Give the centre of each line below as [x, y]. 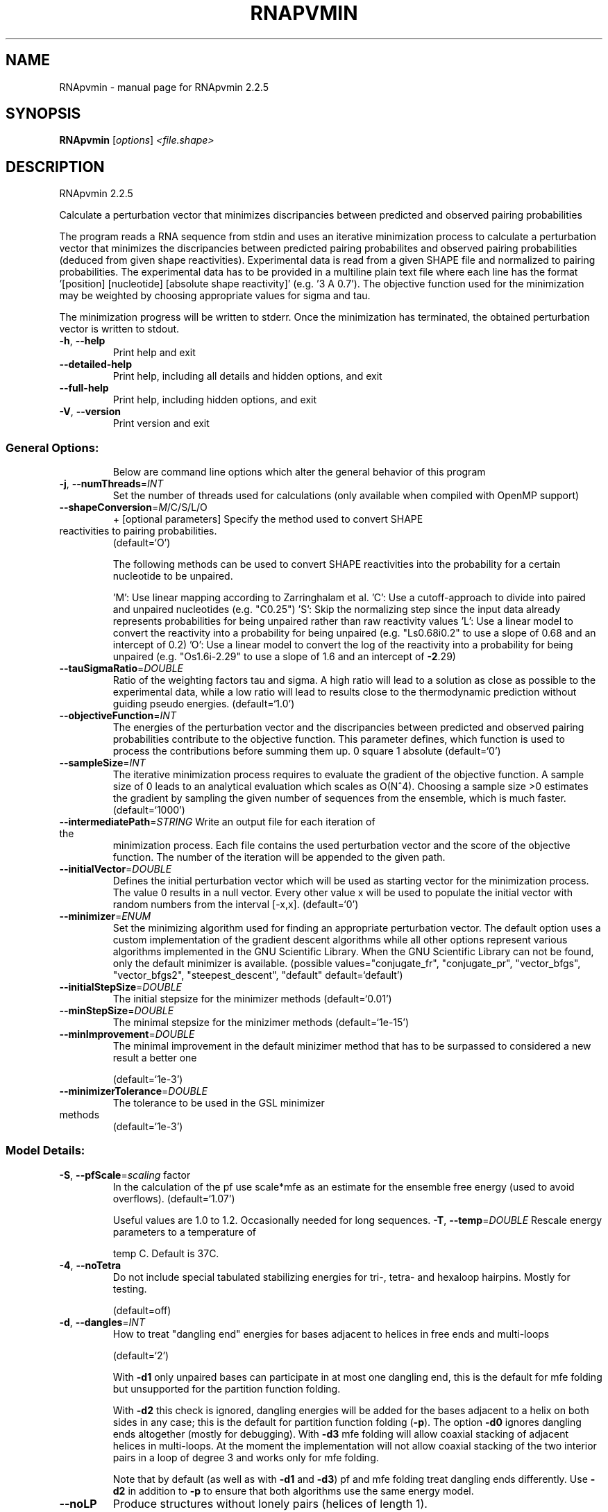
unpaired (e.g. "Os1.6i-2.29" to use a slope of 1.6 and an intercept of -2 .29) [284, 657]
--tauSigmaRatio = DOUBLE [121, 669]
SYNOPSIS [43, 114]
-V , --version [90, 412]
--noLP [78, 1503]
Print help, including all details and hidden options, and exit [247, 376]
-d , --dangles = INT [102, 1322]
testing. [130, 1288]
